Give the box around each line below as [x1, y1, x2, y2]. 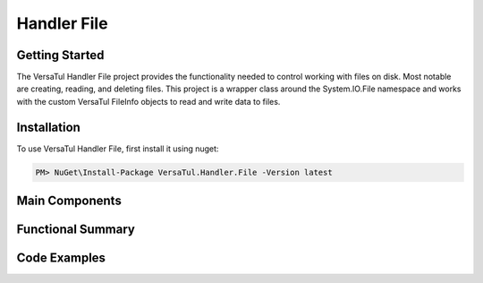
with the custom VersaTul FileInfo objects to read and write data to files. [16, 96, 281, 107]
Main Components [16, 193, 123, 209]
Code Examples [16, 251, 106, 266]
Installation [16, 119, 80, 134]
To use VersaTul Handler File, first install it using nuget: [16, 143, 219, 154]
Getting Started [16, 47, 105, 63]
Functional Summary [16, 222, 136, 237]
